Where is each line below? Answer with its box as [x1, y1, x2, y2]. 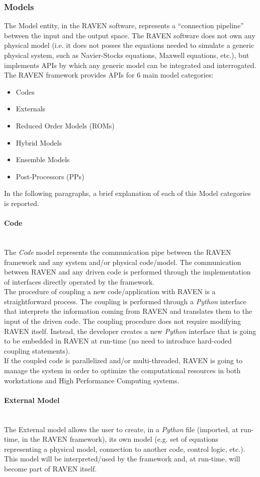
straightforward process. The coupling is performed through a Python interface [4, 296, 246, 306]
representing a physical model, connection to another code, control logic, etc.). [4, 443, 245, 454]
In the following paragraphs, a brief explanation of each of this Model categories [4, 188, 251, 198]
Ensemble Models [16, 154, 70, 165]
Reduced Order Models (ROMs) [16, 120, 115, 130]
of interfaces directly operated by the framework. [4, 276, 154, 287]
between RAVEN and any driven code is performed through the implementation [4, 266, 251, 277]
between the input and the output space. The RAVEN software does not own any [4, 30, 255, 40]
